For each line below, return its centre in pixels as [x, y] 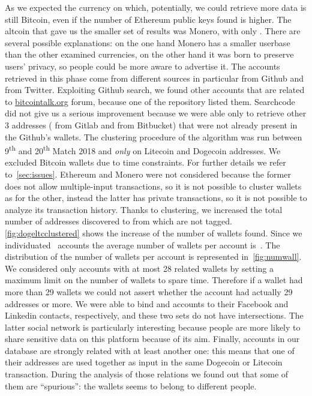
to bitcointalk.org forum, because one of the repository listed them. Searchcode [150, 101]
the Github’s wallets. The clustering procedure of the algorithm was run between [154, 136]
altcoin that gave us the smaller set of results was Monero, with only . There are [153, 31]
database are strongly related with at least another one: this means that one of [150, 350]
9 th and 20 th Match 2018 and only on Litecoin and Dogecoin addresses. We [143, 150]
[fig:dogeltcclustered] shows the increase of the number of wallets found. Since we [154, 232]
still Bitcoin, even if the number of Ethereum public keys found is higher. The [148, 19]
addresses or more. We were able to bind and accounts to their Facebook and [147, 303]
